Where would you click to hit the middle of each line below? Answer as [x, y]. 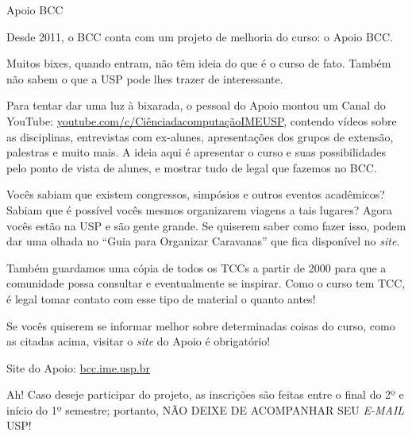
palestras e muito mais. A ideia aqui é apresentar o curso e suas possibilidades [196, 152]
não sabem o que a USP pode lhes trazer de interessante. [145, 78]
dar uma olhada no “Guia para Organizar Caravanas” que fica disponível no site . [203, 241]
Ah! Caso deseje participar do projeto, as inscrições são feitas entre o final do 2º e [205, 394]
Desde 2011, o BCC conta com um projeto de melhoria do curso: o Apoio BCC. [200, 36]
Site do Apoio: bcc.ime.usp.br [78, 367]
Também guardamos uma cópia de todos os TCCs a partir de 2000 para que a [196, 267]
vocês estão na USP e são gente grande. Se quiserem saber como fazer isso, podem [206, 225]
